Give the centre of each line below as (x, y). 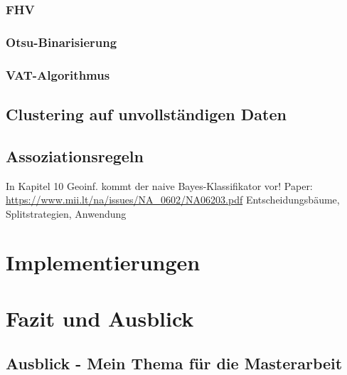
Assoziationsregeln (75, 155)
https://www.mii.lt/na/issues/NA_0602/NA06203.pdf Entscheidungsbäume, (173, 200)
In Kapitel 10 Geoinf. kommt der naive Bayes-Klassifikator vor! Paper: (159, 185)
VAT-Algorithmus (58, 74)
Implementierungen (103, 262)
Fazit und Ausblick (100, 318)
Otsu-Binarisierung (62, 42)
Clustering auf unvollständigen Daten (146, 113)
